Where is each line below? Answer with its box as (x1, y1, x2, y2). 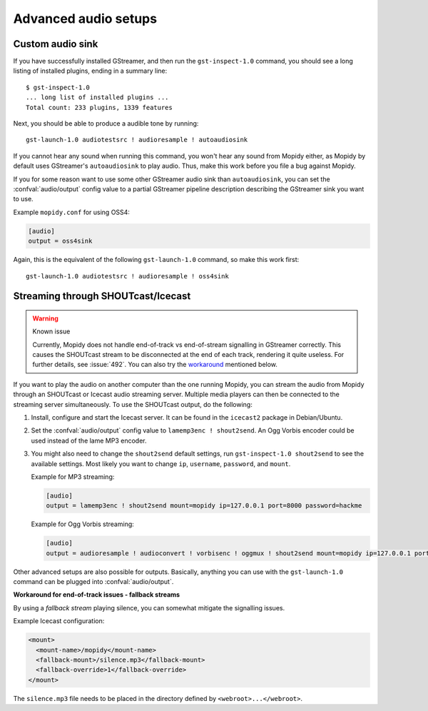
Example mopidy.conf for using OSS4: (13, 208, 130, 216)
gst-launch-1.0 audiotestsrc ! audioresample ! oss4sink (26, 272, 230, 280)
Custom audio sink (13, 38, 98, 50)
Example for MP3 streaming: (31, 472, 115, 481)
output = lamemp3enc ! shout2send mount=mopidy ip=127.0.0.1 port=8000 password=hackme (46, 502, 362, 510)
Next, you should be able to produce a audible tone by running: (13, 119, 199, 128)
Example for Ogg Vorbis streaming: (31, 520, 135, 528)
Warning (32, 314, 58, 323)
